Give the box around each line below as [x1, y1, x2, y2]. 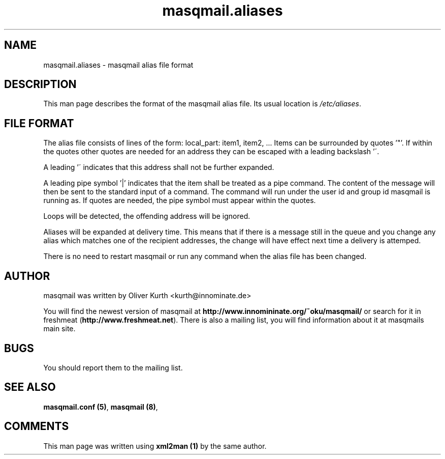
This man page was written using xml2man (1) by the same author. [43, 441, 267, 450]
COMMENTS [4, 420, 69, 433]
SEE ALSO [4, 381, 56, 394]
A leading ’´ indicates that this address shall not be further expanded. [43, 163, 274, 172]
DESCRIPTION [4, 78, 77, 91]
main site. [43, 324, 76, 333]
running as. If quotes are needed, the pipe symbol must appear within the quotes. [43, 196, 316, 205]
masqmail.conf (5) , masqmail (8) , [43, 402, 158, 411]
